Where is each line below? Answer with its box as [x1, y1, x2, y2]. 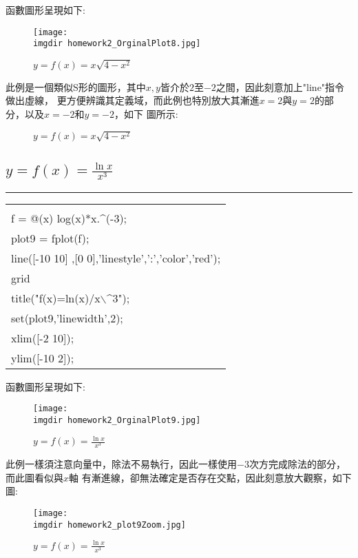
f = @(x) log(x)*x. [11, 209, 100, 226]
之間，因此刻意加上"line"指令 [215, 79, 345, 94]
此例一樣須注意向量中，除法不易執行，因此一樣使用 [6, 457, 237, 471]
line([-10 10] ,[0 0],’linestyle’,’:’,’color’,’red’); [11, 249, 221, 266]
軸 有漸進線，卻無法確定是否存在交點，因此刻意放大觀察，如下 [69, 470, 352, 484]
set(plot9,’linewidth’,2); [11, 309, 123, 326]
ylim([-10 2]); [11, 349, 74, 366]
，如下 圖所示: [114, 106, 178, 121]
